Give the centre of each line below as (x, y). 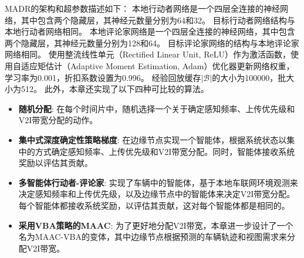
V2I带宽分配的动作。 (58, 120)
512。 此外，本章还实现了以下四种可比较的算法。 (115, 89)
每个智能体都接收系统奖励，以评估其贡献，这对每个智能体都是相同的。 (154, 205)
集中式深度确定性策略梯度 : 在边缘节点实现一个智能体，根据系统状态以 (153, 139)
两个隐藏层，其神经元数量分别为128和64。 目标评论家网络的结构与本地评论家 (152, 43)
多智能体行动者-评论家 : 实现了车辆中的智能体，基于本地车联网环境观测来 (158, 182)
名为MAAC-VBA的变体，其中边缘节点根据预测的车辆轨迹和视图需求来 (153, 237)
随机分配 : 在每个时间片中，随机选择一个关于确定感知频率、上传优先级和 (157, 108)
